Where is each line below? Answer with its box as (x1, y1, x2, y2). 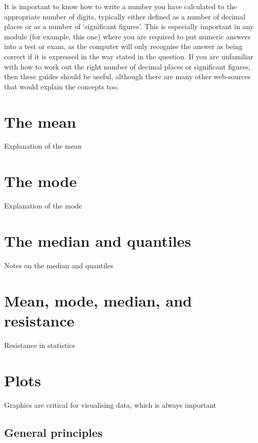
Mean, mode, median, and (4, 290, 192, 311)
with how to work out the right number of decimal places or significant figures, (4, 61, 251, 72)
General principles (4, 424, 103, 440)
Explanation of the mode (4, 200, 82, 211)
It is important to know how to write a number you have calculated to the (4, 1, 237, 11)
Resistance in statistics (4, 339, 75, 350)
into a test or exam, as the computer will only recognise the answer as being (4, 41, 243, 52)
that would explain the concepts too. (4, 81, 119, 91)
